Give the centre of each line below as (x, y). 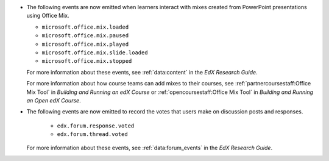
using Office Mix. (48, 16)
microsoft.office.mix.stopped (87, 61)
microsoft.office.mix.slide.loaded (95, 52)
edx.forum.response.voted (96, 126)
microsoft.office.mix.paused (85, 36)
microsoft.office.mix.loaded (85, 27)
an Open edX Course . (54, 100)
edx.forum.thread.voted (92, 134)
